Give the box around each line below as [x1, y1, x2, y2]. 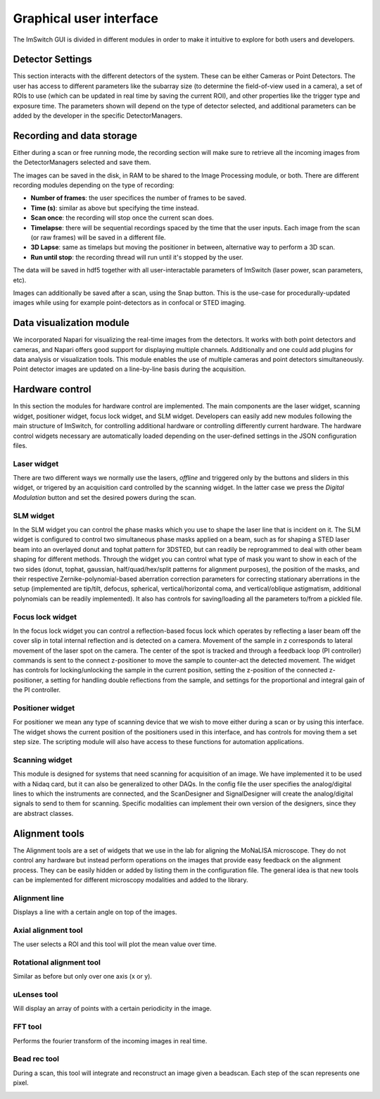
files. [13, 441, 27, 450]
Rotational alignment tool [13, 957, 101, 967]
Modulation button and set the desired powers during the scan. [13, 493, 196, 501]
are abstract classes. [13, 809, 74, 817]
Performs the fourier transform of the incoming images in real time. [13, 1036, 208, 1045]
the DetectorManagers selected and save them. [13, 158, 151, 167]
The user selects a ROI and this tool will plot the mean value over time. [13, 940, 217, 948]
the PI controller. [13, 686, 61, 694]
